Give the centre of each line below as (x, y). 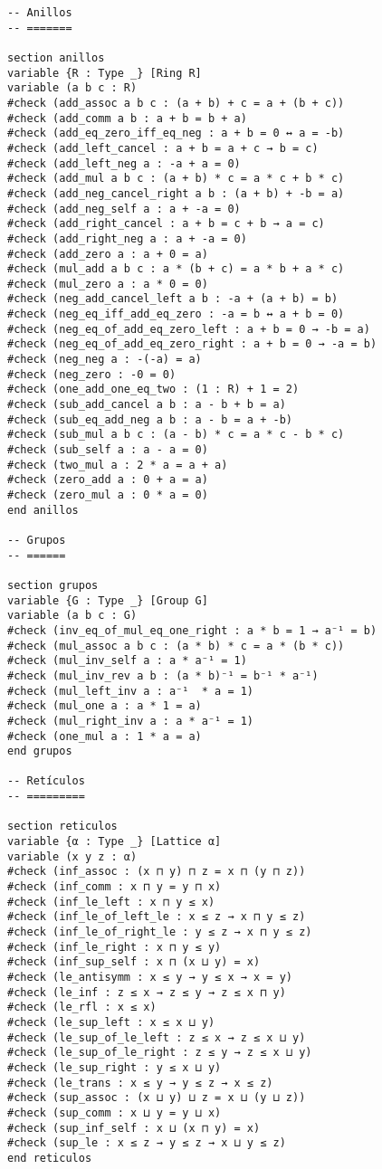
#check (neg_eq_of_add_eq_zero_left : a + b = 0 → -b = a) (189, 329)
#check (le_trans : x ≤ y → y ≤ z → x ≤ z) (140, 1083)
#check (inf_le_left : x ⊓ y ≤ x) (111, 902)
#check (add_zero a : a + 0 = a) (108, 254)
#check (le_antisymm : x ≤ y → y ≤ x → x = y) (150, 977)
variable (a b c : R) (72, 88)
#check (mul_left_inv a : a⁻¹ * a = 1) (131, 691)
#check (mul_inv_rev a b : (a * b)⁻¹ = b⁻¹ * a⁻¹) (163, 675)
